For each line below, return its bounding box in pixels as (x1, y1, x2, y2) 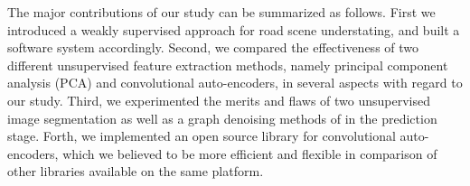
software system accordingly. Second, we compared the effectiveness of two (7, 38, 419, 57)
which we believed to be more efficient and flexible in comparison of (62, 144, 437, 163)
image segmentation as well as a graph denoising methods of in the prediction (7, 108, 437, 127)
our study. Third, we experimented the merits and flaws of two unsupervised (7, 90, 431, 109)
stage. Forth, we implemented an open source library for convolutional (7, 126, 396, 145)
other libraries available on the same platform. (7, 162, 264, 181)
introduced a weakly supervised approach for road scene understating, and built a (7, 20, 460, 39)
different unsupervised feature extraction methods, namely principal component (7, 55, 448, 74)
